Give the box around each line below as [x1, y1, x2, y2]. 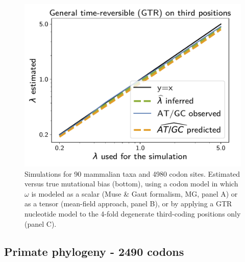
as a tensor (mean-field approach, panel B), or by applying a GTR [24, 198, 232, 209]
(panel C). [24, 218, 57, 229]
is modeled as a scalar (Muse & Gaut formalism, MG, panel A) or [31, 188, 238, 199]
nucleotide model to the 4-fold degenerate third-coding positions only [24, 208, 241, 219]
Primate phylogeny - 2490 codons [4, 243, 184, 259]
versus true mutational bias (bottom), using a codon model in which [24, 178, 238, 189]
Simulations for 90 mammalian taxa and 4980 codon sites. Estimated [24, 168, 240, 179]
